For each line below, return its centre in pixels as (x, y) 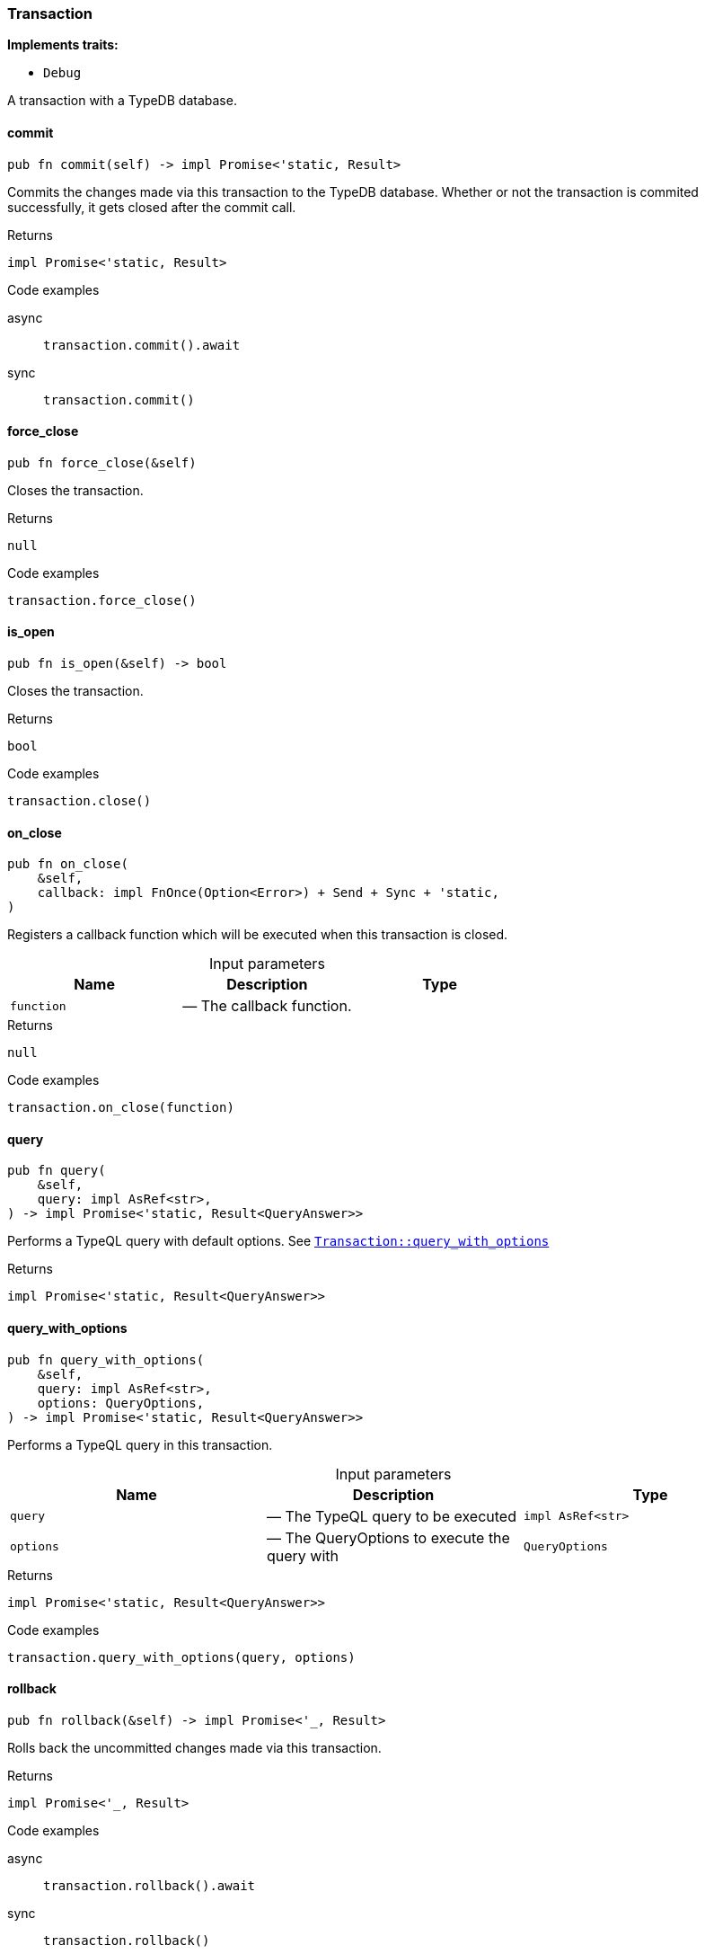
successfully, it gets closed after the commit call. (152, 207)
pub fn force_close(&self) (102, 462)
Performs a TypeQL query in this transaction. (140, 1444)
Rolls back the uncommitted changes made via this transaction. (194, 1747)
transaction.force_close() (102, 600)
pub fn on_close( (68, 864)
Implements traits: (63, 45)
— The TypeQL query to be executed (391, 1516)
